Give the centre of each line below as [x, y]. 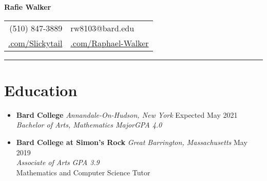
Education [41, 90]
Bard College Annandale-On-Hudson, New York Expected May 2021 [127, 114]
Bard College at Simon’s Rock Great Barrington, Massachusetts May [132, 142]
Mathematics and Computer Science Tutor [83, 172]
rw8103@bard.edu [102, 28]
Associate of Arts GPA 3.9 [58, 162]
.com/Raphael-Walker [110, 43]
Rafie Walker [28, 7]
